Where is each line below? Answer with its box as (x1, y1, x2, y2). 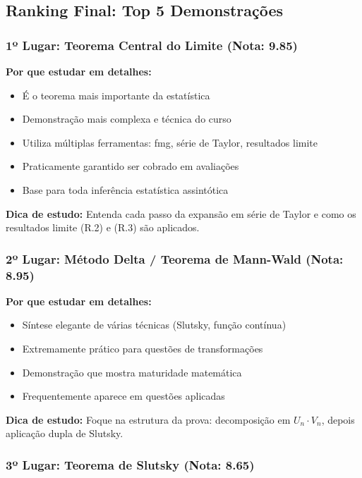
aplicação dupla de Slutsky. (6, 426, 123, 441)
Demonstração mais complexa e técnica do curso (22, 111, 231, 126)
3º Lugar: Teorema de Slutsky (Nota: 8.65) (6, 455, 255, 473)
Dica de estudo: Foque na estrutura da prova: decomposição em (6, 412, 291, 427)
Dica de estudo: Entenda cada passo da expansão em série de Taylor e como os (6, 206, 356, 221)
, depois (321, 412, 355, 427)
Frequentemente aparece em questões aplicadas (22, 388, 225, 403)
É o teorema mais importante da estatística (22, 87, 210, 102)
